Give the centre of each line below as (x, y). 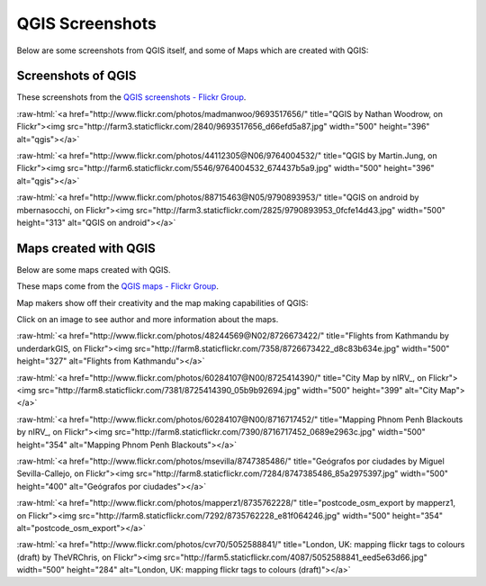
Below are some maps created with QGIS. (94, 269)
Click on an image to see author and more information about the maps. (148, 320)
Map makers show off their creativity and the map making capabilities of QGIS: (162, 302)
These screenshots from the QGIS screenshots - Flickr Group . (131, 97)
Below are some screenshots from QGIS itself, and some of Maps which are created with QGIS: (193, 50)
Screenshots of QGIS (76, 76)
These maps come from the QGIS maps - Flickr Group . (118, 286)
